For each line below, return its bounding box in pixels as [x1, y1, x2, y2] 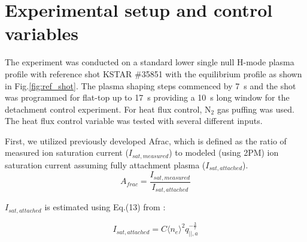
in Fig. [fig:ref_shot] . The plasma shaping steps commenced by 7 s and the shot [5, 79, 296, 92]
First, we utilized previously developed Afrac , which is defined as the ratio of [5, 134, 287, 147]
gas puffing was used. [217, 102, 294, 115]
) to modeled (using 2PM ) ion [169, 146, 279, 159]
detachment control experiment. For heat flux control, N [5, 102, 211, 115]
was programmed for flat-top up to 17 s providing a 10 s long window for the [5, 91, 290, 104]
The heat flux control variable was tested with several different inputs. [5, 114, 263, 127]
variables [5, 21, 79, 46]
